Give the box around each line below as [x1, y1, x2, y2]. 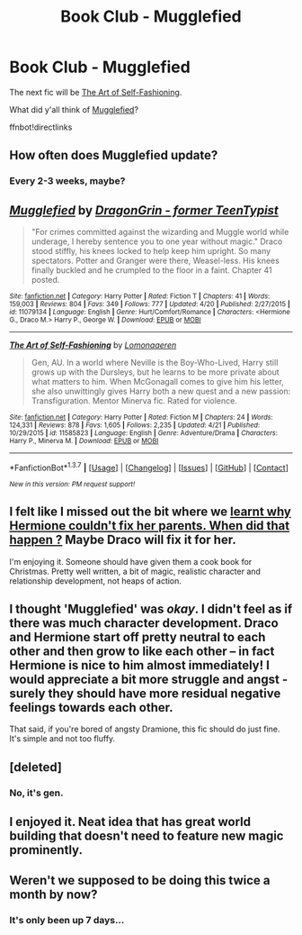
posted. [31, 275, 60, 286]
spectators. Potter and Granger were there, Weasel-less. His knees [31, 255, 280, 267]
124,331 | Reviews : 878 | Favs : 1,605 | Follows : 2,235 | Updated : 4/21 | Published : [9, 421, 261, 430]
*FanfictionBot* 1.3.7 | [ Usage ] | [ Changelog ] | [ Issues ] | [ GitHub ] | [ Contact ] [9, 461, 289, 473]
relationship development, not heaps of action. [9, 575, 182, 586]
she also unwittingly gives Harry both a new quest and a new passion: [31, 386, 291, 397]
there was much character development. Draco [9, 615, 279, 631]
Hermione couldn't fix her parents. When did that [9, 518, 290, 533]
